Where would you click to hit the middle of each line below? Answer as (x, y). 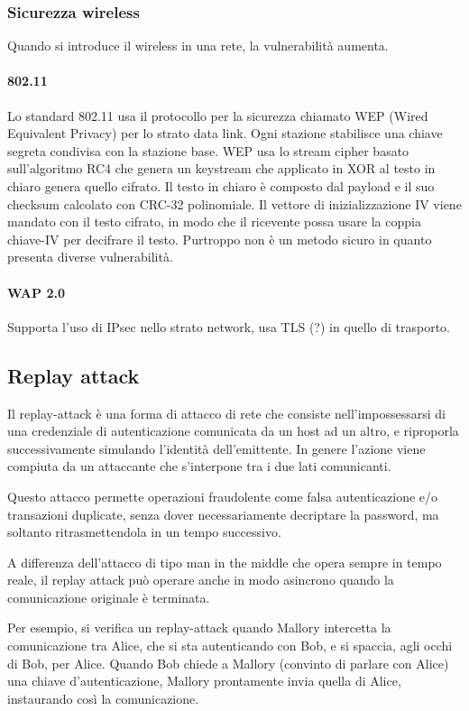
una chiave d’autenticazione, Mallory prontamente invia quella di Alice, (204, 681)
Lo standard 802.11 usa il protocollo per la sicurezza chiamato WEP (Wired (218, 115)
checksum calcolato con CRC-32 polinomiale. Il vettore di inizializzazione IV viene (234, 203)
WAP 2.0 (36, 292)
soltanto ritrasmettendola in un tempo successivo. (144, 532)
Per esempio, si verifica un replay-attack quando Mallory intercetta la (199, 628)
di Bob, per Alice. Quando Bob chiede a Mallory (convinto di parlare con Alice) (228, 663)
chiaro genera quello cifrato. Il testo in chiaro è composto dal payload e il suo (221, 185)
